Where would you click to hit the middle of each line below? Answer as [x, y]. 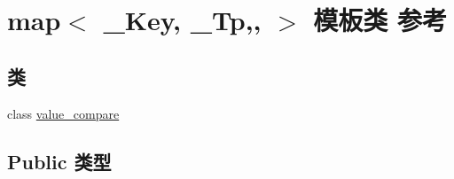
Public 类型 [59, 161]
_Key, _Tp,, [182, 20]
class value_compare [63, 113]
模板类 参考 [380, 20]
